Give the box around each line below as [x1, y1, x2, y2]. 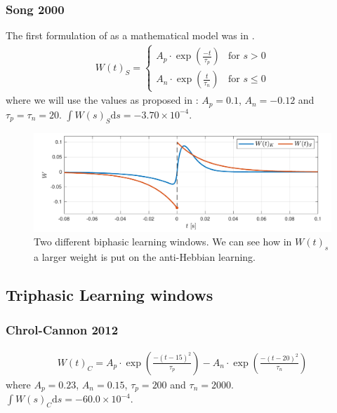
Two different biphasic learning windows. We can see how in [34, 234, 292, 249]
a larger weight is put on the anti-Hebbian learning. [34, 250, 256, 264]
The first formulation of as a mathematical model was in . [6, 28, 255, 43]
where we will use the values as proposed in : [6, 93, 199, 107]
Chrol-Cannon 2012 [6, 320, 119, 338]
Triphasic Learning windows [6, 284, 213, 306]
